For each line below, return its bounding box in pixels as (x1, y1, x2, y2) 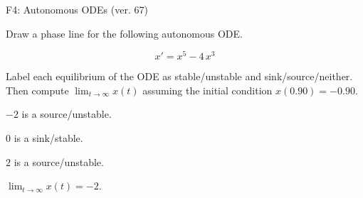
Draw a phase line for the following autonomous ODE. (6, 26, 243, 40)
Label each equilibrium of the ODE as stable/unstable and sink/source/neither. (6, 69, 353, 84)
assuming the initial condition (142, 82, 273, 97)
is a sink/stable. (14, 131, 83, 145)
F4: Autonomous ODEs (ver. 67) (6, 2, 148, 16)
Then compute (6, 82, 69, 97)
